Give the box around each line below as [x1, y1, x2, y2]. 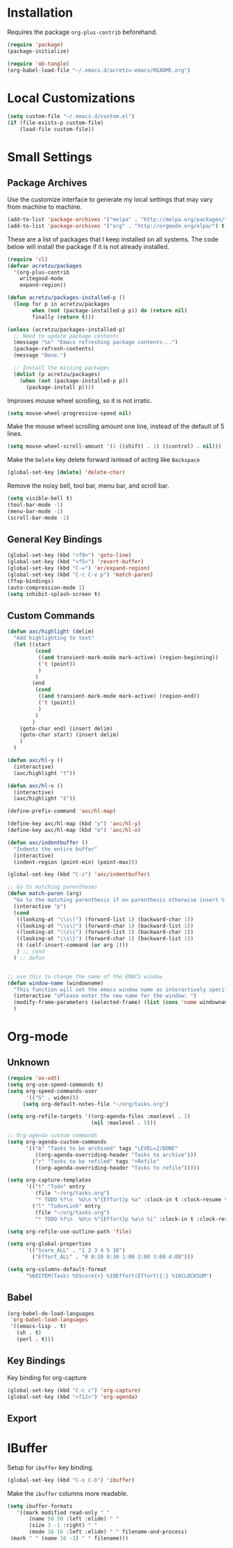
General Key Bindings [7, 534, 103, 545]
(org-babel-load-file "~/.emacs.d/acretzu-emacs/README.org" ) [7, 67, 191, 74]
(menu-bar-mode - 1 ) [7, 508, 64, 515]
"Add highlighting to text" [13, 635, 95, 642]
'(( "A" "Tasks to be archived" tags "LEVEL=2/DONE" [25, 1145, 178, 1152]
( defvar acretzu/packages [7, 262, 82, 269]
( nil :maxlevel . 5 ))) [91, 1119, 157, 1127]
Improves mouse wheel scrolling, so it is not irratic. [7, 396, 153, 405]
